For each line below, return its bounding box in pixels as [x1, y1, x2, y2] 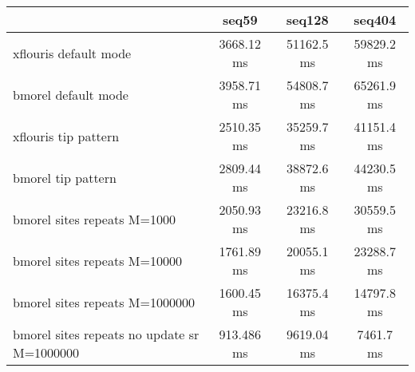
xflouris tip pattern [13, 126, 120, 145]
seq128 [286, 10, 329, 29]
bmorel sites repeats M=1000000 [13, 292, 195, 311]
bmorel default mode [13, 85, 128, 104]
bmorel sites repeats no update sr [13, 325, 200, 343]
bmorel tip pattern [13, 168, 117, 187]
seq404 [354, 10, 397, 29]
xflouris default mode [13, 43, 132, 62]
